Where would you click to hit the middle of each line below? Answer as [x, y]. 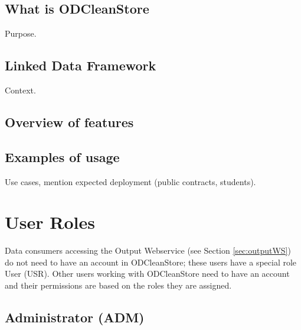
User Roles [50, 222]
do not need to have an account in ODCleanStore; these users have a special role [151, 262]
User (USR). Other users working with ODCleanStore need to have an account [147, 274]
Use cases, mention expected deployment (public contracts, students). [130, 181]
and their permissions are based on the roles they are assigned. [118, 285]
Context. [20, 90]
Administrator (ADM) [75, 317]
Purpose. [21, 33]
